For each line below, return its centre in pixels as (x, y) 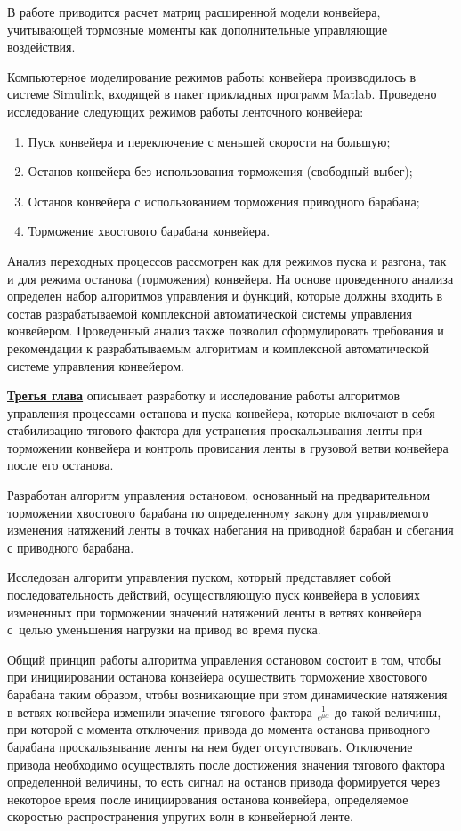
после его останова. (61, 465)
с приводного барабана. (71, 547)
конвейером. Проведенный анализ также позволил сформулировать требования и (226, 331)
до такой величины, (388, 711)
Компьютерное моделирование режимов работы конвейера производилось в (212, 76)
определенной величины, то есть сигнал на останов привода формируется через (223, 782)
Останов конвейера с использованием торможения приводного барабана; (224, 201)
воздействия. (41, 47)
